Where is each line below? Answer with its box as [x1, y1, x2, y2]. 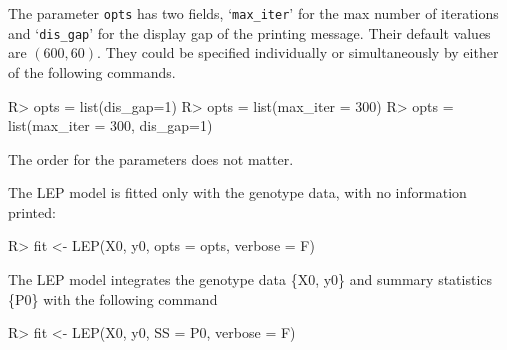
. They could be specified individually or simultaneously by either [97, 42, 499, 63]
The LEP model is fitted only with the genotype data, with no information [8, 182, 467, 203]
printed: [8, 201, 56, 222]
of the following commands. [8, 61, 176, 82]
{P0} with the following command [8, 288, 218, 309]
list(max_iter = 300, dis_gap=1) [8, 115, 213, 136]
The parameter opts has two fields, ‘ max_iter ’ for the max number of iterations [8, 3, 499, 23]
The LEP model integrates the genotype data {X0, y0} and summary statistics [8, 269, 493, 290]
